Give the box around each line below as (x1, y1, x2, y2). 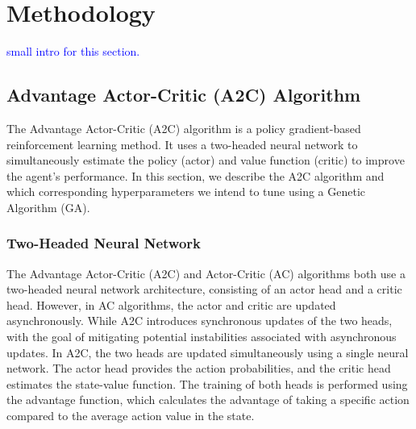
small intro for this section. (6, 43, 140, 60)
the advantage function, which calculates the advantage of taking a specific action (6, 391, 410, 408)
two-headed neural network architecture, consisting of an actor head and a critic (6, 281, 402, 298)
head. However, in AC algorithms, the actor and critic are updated (6, 296, 336, 313)
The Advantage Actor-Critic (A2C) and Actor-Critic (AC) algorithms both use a (6, 264, 406, 281)
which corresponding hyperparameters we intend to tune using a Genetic (6, 183, 366, 200)
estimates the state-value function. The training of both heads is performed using (6, 375, 408, 392)
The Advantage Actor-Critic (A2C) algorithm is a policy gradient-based (6, 119, 361, 136)
